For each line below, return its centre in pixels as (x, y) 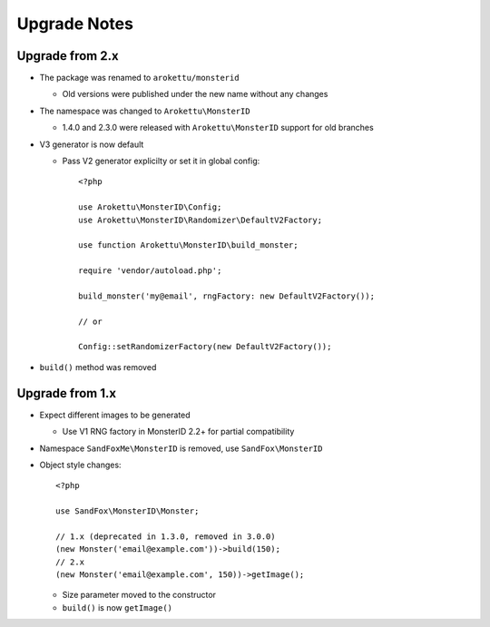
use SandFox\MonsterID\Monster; (127, 511)
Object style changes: (80, 465)
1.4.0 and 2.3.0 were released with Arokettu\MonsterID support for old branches (218, 128)
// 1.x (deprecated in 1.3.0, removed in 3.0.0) (166, 536)
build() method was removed (98, 367)
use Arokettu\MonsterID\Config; (150, 207)
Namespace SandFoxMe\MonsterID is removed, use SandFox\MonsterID (181, 448)
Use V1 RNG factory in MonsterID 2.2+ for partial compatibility (178, 432)
